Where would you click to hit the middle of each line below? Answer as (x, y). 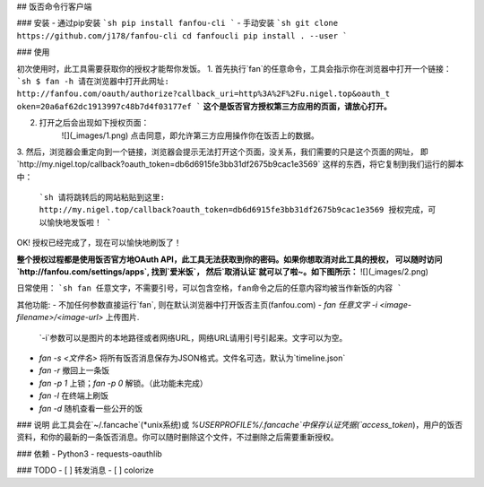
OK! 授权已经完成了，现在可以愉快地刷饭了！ (99, 243)
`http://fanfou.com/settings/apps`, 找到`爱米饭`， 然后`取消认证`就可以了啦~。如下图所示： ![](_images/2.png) (223, 272)
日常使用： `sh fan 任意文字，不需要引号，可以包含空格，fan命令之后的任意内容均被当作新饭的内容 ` (209, 288)
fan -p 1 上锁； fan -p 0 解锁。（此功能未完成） (123, 383)
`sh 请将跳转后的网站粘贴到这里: (102, 198)
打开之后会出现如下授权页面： (94, 123)
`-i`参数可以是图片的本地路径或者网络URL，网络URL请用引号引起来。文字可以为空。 (193, 337)
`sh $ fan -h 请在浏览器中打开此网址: (93, 81)
